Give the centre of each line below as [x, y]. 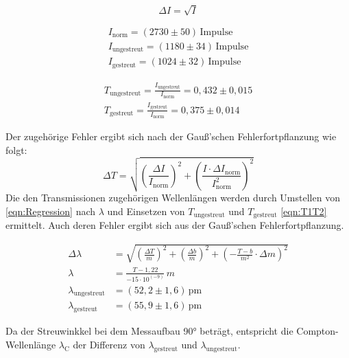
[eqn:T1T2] [304, 211]
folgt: [16, 149]
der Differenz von [109, 344]
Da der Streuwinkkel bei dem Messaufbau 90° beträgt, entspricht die [149, 331]
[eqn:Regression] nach [51, 211]
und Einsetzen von [146, 211]
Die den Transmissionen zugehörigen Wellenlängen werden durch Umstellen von [173, 198]
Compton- [317, 331]
